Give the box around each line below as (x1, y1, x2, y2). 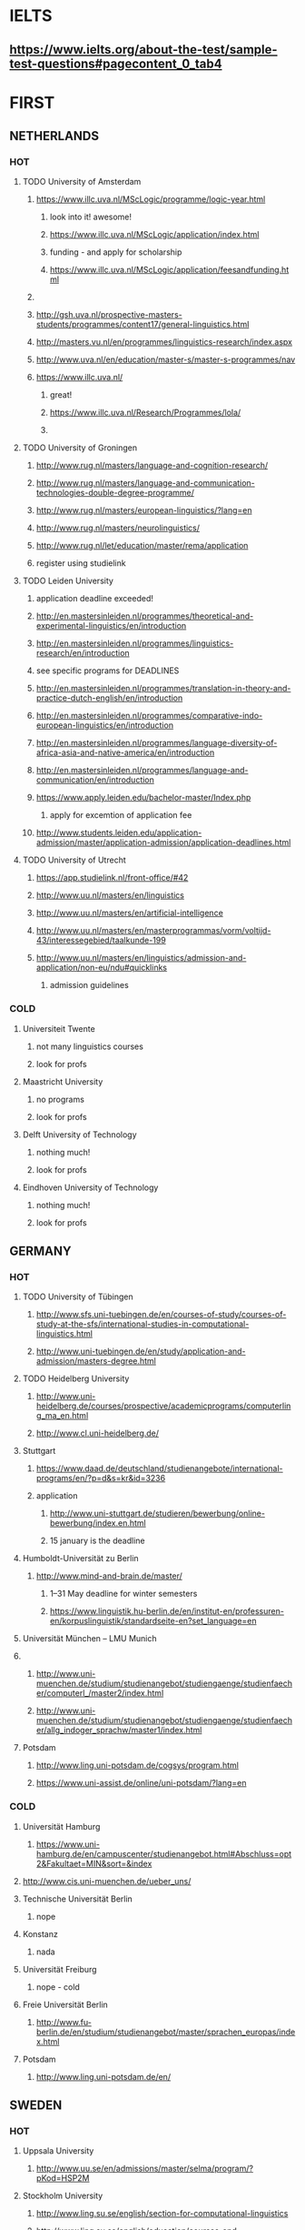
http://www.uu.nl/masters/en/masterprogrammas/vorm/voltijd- (35, 925, 271, 936)
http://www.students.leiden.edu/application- (35, 827, 202, 838)
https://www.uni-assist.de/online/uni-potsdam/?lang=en (35, 1778, 247, 1789)
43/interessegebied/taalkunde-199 (35, 934, 166, 946)
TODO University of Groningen (22, 442, 138, 453)
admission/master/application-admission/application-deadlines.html (35, 837, 291, 848)
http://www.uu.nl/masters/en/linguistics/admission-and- (35, 953, 247, 964)
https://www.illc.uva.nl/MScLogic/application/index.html (49, 229, 260, 240)
